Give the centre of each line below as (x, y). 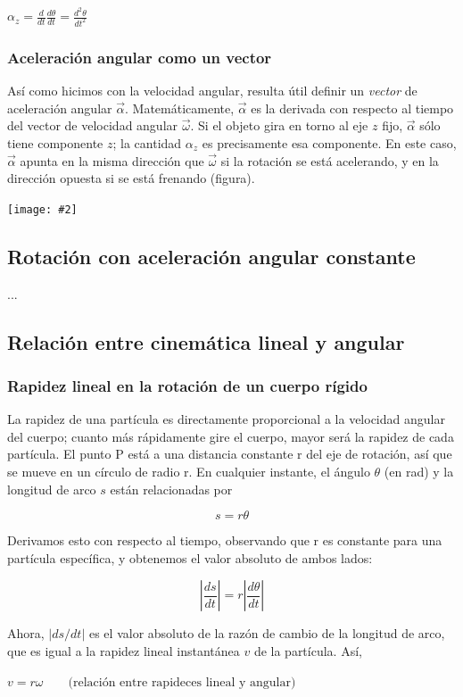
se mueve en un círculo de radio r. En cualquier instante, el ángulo (189, 471)
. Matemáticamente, (179, 108)
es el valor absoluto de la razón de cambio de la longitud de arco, (267, 633)
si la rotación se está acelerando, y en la (330, 160)
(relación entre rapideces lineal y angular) (182, 682)
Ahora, (26, 633)
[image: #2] (42, 209)
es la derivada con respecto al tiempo (352, 108)
